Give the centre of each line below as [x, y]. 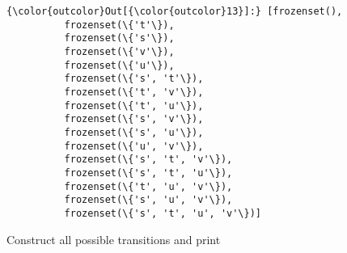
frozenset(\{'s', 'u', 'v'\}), [148, 200]
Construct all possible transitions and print [114, 239]
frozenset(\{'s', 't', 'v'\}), [148, 160]
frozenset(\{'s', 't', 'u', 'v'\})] [163, 213]
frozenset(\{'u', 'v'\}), [134, 146]
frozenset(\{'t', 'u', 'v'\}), [148, 186]
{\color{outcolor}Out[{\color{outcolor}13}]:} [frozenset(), [175, 11]
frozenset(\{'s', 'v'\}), [134, 119]
